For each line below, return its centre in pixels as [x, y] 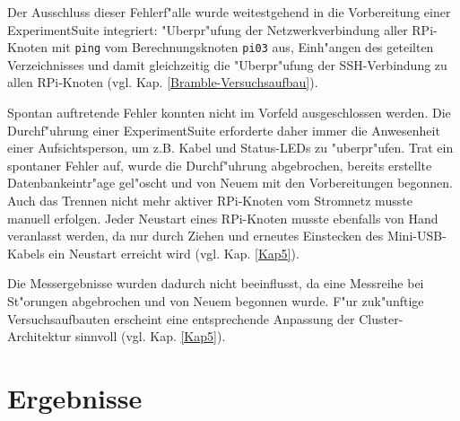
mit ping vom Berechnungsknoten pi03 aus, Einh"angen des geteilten [243, 47]
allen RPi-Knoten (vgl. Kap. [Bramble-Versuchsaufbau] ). [163, 82]
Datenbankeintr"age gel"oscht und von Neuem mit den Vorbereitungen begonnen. [230, 183]
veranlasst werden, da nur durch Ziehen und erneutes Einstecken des [195, 236]
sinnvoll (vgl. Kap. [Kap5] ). [150, 336]
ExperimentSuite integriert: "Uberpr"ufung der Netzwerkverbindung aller [208, 29]
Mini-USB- [417, 236]
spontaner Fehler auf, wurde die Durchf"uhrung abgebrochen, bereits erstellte [220, 165]
